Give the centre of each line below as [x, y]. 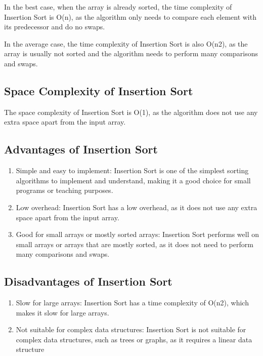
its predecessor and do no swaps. [55, 27]
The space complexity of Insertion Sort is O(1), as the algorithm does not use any [131, 112]
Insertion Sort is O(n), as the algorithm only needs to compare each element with [130, 16]
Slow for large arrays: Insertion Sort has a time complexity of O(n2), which [132, 303]
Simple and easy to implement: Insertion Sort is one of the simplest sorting [132, 170]
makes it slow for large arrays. [62, 312]
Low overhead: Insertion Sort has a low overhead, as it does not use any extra [137, 207]
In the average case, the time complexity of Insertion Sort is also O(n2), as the [126, 43]
